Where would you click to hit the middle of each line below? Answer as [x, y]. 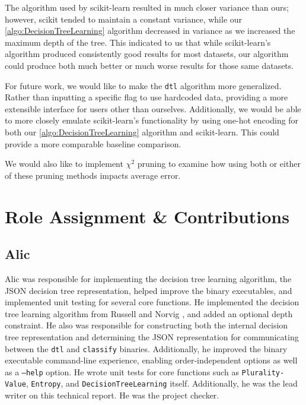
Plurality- [263, 373]
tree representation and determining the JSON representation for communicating [152, 336]
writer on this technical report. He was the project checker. [112, 395]
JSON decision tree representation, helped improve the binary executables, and [149, 290]
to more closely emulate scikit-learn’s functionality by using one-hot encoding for [152, 120]
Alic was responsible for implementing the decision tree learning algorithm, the [148, 278]
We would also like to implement [64, 164]
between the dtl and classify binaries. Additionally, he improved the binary [146, 348]
